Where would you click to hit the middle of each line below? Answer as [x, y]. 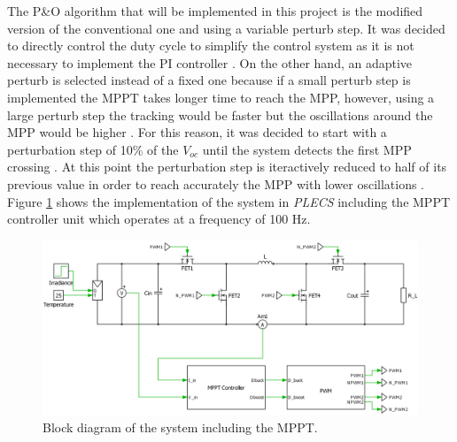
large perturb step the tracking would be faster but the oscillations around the [220, 114]
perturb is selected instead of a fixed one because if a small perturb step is [209, 80]
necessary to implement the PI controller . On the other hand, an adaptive [210, 62]
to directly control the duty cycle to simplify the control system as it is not [211, 46]
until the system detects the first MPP [307, 149]
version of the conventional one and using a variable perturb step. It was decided [226, 28]
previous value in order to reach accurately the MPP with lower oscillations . [216, 183]
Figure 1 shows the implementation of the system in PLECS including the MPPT [229, 201]
